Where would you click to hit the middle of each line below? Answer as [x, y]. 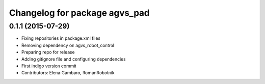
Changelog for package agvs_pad [79, 13]
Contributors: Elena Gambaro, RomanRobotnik [68, 73]
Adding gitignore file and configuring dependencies [74, 59]
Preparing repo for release [48, 52]
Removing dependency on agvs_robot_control [68, 45]
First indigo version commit [49, 66]
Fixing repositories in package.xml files [61, 38]
